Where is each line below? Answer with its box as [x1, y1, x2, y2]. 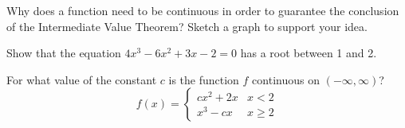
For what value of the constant [6, 71, 157, 87]
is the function [168, 71, 239, 87]
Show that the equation [6, 45, 121, 61]
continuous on [252, 71, 320, 87]
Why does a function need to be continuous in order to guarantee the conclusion [6, 2, 399, 18]
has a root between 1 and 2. [240, 45, 377, 61]
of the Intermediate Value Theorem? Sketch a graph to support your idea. [6, 17, 368, 34]
